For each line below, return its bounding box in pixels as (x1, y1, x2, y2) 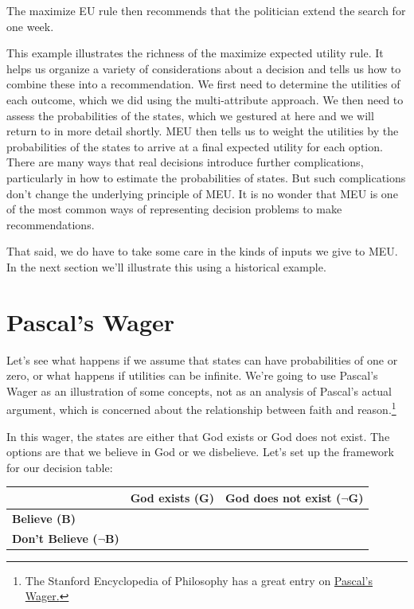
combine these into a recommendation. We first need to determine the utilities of (6, 76, 400, 92)
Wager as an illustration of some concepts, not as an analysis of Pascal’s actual (6, 382, 392, 399)
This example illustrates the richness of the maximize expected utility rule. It (6, 45, 384, 61)
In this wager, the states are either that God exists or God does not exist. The (6, 427, 390, 444)
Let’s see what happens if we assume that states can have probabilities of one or (6, 351, 398, 368)
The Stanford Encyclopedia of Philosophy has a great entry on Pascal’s (25, 572, 373, 588)
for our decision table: (6, 459, 113, 475)
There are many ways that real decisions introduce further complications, (6, 154, 364, 170)
